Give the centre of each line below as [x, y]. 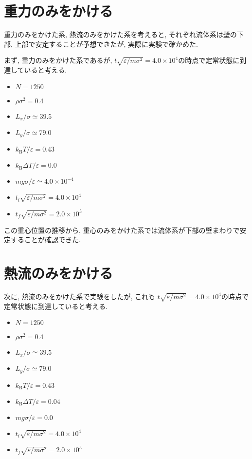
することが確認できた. [45, 239]
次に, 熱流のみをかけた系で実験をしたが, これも [80, 296]
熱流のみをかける [59, 273]
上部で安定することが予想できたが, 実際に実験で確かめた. [106, 44]
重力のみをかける [59, 11]
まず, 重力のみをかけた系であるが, [58, 60]
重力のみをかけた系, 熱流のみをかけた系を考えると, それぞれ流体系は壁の [120, 34]
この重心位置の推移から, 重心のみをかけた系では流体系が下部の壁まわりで [122, 230]
